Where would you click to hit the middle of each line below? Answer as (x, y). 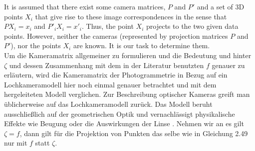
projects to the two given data (192, 26)
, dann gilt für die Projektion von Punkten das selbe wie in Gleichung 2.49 (134, 133)
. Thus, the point (108, 26)
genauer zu (228, 65)
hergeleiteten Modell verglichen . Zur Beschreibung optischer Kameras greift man (127, 94)
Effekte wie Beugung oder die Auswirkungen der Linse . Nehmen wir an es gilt (124, 123)
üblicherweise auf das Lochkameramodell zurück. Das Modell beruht (108, 104)
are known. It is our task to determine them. (141, 45)
